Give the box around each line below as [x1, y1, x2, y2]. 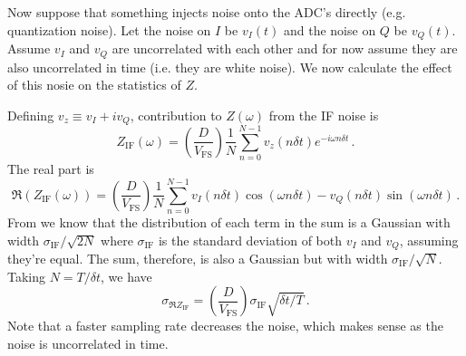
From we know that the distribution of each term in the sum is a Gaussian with [7, 212, 451, 231]
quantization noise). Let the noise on [7, 20, 211, 39]
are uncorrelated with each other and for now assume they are [112, 39, 458, 58]
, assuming [399, 230, 459, 249]
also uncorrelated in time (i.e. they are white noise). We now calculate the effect [7, 57, 452, 76]
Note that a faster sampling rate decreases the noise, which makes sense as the [7, 316, 443, 335]
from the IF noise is [268, 105, 379, 124]
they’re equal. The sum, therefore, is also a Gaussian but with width [7, 249, 388, 268]
